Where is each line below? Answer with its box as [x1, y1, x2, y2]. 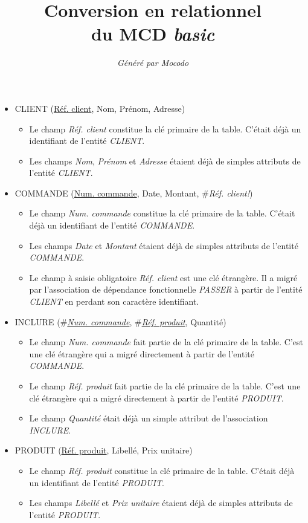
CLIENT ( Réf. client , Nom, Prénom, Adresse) [14, 102, 185, 114]
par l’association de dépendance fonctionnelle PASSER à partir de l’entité [29, 283, 303, 296]
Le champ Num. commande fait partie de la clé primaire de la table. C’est [29, 336, 304, 348]
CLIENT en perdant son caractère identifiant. [29, 295, 199, 308]
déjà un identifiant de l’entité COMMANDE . [29, 219, 195, 232]
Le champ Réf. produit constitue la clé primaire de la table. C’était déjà [29, 464, 295, 476]
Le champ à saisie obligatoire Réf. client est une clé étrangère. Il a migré [29, 271, 298, 284]
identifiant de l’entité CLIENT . [29, 134, 145, 147]
